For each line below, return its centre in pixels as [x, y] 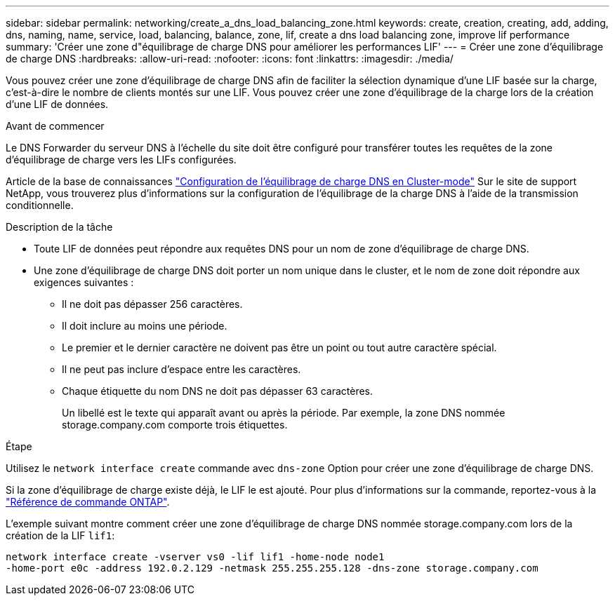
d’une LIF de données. [57, 104]
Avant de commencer [55, 126]
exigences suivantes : [84, 282]
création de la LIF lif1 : [60, 535]
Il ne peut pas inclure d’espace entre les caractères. [181, 369]
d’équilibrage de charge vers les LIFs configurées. [121, 160]
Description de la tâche [59, 227]
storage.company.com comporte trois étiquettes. [175, 425]
